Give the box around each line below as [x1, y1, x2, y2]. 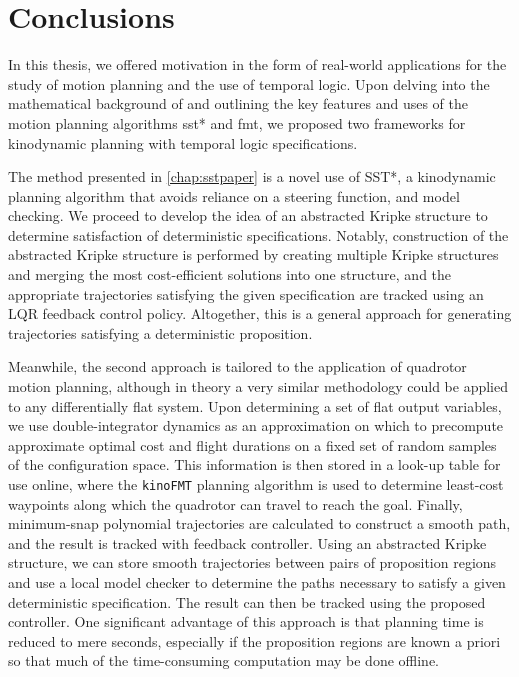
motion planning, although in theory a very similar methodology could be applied [8, 376, 508, 397]
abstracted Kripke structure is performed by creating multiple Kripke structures [8, 244, 499, 265]
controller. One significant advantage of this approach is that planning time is [8, 611, 484, 632]
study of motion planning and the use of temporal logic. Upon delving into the [8, 73, 490, 94]
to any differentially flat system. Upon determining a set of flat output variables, [8, 395, 502, 416]
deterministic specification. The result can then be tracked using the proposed [8, 591, 486, 612]
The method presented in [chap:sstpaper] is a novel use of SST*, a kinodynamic [8, 166, 496, 187]
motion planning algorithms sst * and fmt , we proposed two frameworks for [8, 112, 466, 133]
